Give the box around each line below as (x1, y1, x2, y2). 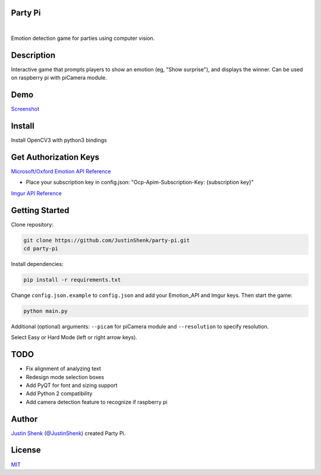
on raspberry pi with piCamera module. (11, 74, 107, 82)
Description (11, 50, 56, 60)
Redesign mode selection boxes (26, 373, 104, 380)
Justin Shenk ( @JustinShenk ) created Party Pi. (11, 429, 126, 437)
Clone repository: (11, 221, 53, 228)
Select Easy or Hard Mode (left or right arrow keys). (11, 334, 138, 341)
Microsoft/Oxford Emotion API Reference (11, 167, 111, 175)
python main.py (23, 307, 68, 314)
